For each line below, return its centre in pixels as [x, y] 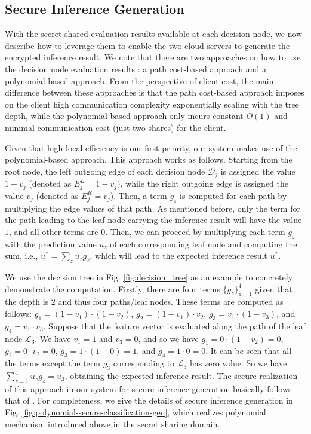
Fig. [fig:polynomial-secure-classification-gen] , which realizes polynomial [136, 412]
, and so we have [168, 338]
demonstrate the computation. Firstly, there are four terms [113, 288]
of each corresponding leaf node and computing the [204, 244]
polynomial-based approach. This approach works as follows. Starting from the [149, 159]
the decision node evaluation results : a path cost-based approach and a [136, 68]
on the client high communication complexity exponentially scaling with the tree [152, 104]
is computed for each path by [233, 195]
